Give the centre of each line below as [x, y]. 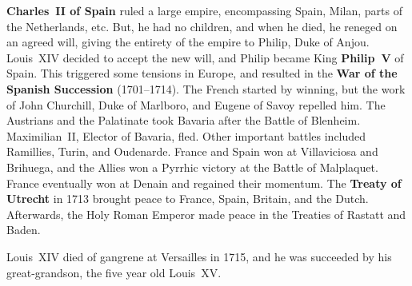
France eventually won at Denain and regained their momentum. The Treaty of [204, 183]
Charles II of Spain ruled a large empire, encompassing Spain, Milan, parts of [204, 10]
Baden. [24, 230]
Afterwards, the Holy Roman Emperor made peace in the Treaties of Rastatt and [206, 214]
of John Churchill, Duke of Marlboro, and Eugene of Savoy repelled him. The [196, 104]
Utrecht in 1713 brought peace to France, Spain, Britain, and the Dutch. [188, 199]
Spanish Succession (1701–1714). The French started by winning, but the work [206, 88]
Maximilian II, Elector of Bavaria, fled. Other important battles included [186, 135]
